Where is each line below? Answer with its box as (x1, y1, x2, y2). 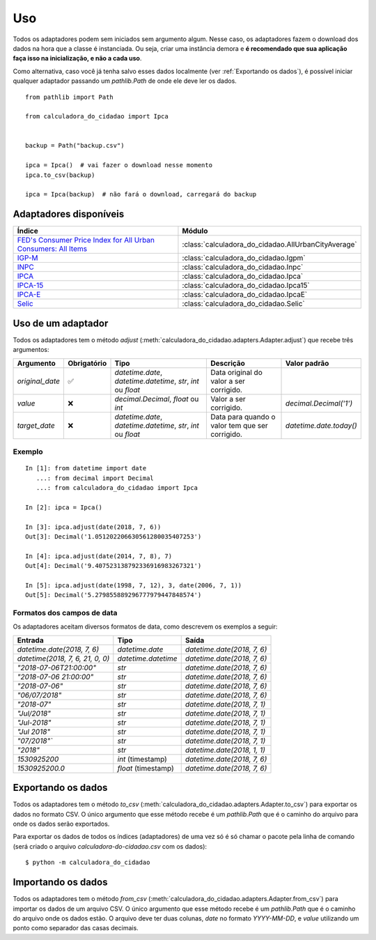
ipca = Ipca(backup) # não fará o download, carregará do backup (25, 190, 257, 199)
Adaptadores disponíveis (13, 208, 125, 220)
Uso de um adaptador (13, 317, 109, 329)
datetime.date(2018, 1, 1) (185, 745, 266, 755)
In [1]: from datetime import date (25, 464, 147, 472)
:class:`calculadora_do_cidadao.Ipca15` (182, 281, 310, 291)
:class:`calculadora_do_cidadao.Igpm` (182, 253, 306, 263)
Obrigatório (67, 358, 107, 368)
